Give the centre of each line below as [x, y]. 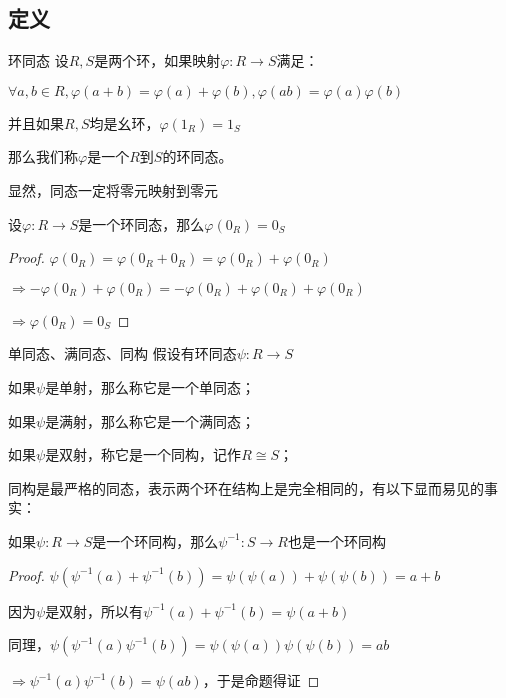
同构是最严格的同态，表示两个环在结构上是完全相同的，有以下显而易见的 [246, 487]
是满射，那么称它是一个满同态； [150, 420]
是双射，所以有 [94, 610]
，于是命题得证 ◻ [261, 680]
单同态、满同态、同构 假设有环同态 [122, 353]
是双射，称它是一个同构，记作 [143, 454]
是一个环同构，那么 [155, 540]
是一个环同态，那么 [141, 223]
